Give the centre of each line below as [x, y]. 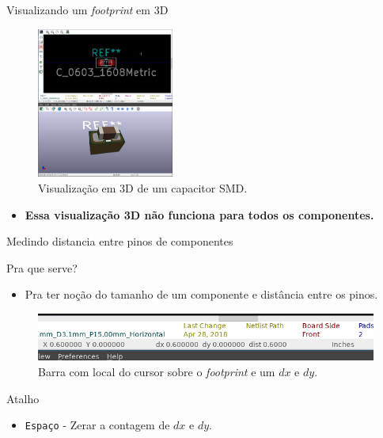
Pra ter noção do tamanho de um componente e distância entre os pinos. [201, 294]
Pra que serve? [42, 267]
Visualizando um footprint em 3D [87, 10]
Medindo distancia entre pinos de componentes [120, 241]
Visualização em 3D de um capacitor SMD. [143, 187]
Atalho [23, 398]
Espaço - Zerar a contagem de [97, 425]
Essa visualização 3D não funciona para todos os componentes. [199, 214]
